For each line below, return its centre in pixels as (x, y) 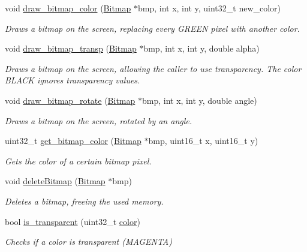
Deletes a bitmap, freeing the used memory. (84, 201)
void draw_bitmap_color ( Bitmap (68, 8)
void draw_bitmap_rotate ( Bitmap (70, 100)
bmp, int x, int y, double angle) (199, 100)
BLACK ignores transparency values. (73, 80)
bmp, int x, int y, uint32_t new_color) (209, 8)
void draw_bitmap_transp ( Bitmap (71, 48)
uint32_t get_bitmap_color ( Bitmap (73, 141)
